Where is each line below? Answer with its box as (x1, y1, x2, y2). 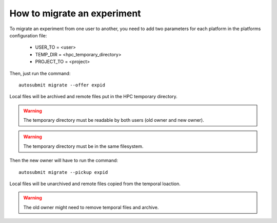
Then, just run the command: (9, 70, 71, 76)
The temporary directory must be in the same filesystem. (23, 143, 144, 149)
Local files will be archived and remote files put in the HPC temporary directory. (9, 94, 178, 100)
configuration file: (9, 32, 47, 38)
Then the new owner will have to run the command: (9, 158, 118, 164)
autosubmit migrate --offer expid (18, 82, 105, 88)
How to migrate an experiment (9, 8, 141, 19)
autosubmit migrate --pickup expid (18, 169, 108, 175)
